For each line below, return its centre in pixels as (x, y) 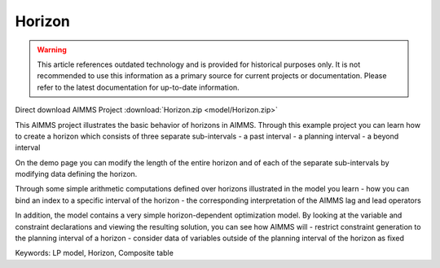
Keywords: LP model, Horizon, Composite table (95, 253)
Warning (52, 50)
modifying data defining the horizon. (76, 174)
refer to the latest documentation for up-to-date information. (138, 87)
